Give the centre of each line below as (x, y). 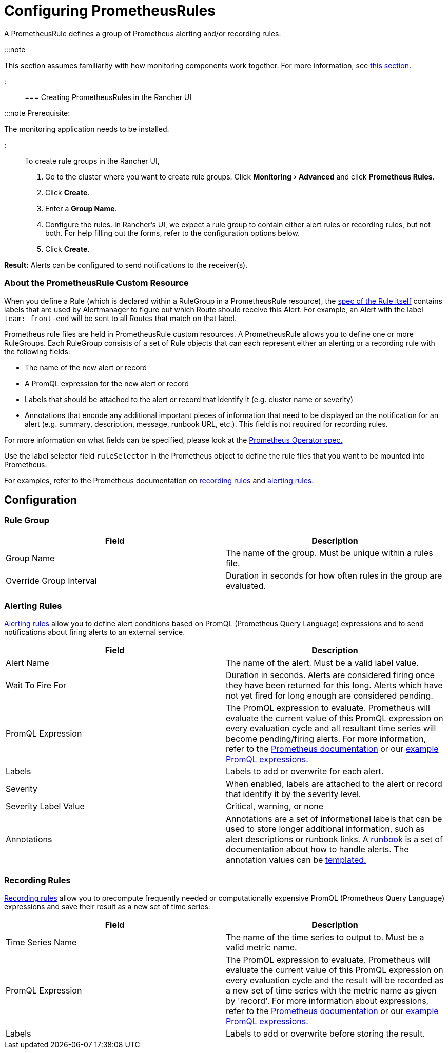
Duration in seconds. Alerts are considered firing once (330, 675)
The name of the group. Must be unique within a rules (329, 553)
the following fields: (37, 351)
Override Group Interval (51, 580)
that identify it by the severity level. (294, 794)
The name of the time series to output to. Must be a (325, 937)
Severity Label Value (45, 807)
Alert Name (27, 663)
